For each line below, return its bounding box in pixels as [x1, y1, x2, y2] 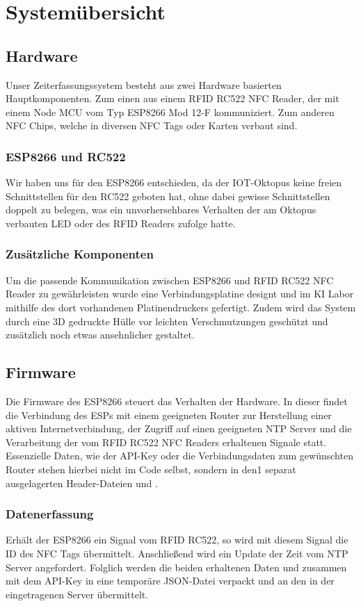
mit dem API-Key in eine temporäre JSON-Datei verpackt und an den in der [6, 573, 335, 588]
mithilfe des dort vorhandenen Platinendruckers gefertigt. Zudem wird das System [6, 300, 356, 314]
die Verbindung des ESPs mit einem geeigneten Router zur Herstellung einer [6, 407, 332, 422]
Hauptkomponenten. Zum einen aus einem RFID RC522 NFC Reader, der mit [6, 91, 339, 106]
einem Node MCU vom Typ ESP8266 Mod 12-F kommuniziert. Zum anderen [6, 104, 335, 119]
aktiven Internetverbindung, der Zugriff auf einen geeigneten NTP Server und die [6, 421, 352, 436]
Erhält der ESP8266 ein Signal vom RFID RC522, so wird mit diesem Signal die [6, 532, 348, 547]
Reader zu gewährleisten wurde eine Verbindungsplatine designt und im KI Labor [6, 286, 354, 301]
